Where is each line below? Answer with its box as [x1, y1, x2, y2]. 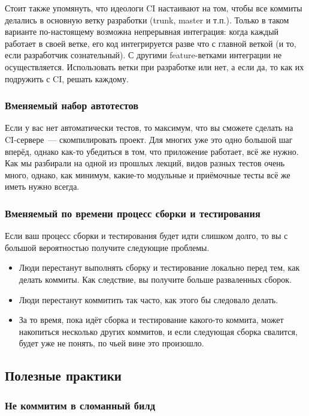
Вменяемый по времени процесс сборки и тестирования [5, 205, 260, 220]
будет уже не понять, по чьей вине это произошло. [19, 337, 204, 349]
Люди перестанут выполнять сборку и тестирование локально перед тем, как [19, 261, 300, 274]
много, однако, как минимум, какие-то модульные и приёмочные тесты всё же [5, 168, 290, 181]
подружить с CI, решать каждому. [5, 72, 129, 85]
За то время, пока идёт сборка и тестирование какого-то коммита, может [19, 313, 284, 326]
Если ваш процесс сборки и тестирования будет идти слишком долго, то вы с [5, 229, 288, 242]
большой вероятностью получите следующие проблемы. [5, 241, 210, 253]
